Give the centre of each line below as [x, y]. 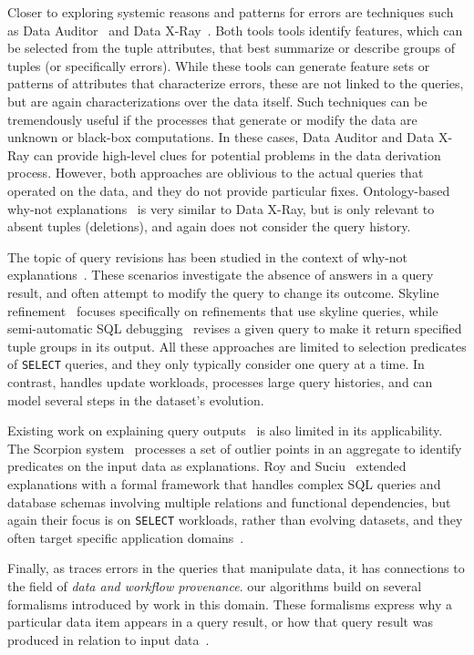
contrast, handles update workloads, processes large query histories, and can [220, 381]
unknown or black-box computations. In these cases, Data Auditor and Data [221, 137]
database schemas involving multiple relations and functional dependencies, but [229, 501]
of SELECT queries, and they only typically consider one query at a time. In [216, 364]
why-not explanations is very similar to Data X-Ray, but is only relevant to [221, 208]
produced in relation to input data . [108, 639]
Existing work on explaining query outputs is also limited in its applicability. [225, 430]
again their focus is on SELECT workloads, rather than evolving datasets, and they [235, 520]
